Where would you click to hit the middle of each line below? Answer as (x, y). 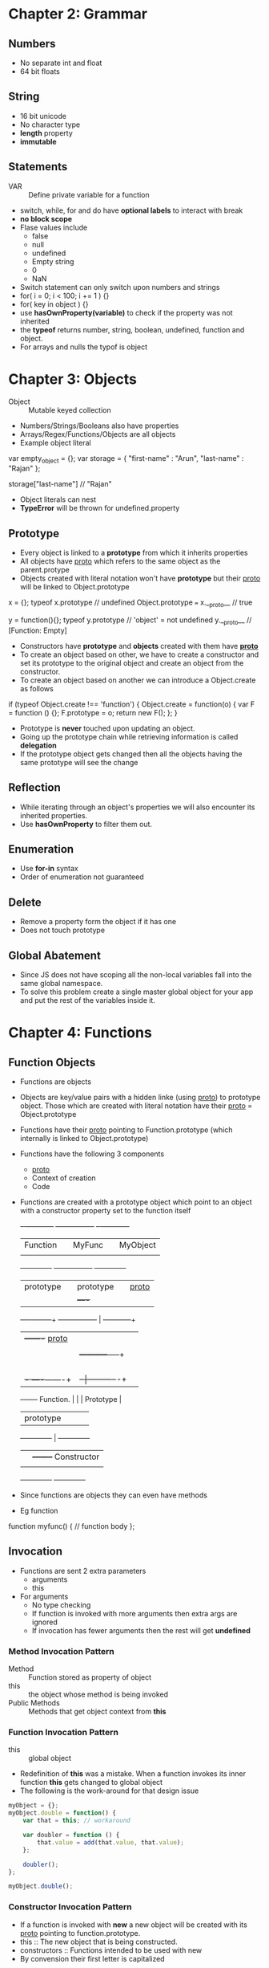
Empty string (53, 261)
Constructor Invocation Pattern (70, 1907)
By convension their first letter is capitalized (92, 1958)
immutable (38, 141)
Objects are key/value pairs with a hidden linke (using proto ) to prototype (140, 1098)
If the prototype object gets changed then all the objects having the (131, 754)
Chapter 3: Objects (73, 379)
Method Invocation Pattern (61, 1651)
